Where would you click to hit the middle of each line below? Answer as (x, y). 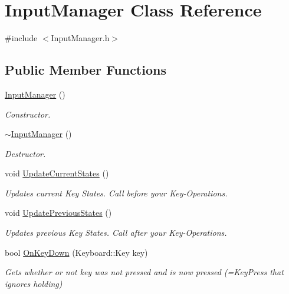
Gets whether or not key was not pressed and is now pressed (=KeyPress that (144, 272)
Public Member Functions (86, 70)
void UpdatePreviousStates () (58, 213)
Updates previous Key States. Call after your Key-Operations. (116, 233)
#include (21, 38)
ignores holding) (34, 283)
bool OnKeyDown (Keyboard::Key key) (76, 252)
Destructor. (25, 153)
